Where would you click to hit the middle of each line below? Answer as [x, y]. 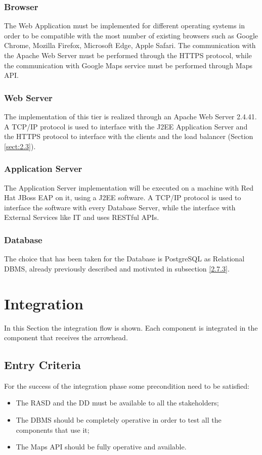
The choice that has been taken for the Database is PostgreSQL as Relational [124, 259]
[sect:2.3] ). [20, 146]
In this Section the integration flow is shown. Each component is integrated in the [131, 327]
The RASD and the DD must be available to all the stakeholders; [117, 403]
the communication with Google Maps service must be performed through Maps [128, 65]
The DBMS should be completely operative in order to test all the [119, 420]
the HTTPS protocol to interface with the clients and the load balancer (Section [129, 136]
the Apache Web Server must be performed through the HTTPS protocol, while [128, 55]
